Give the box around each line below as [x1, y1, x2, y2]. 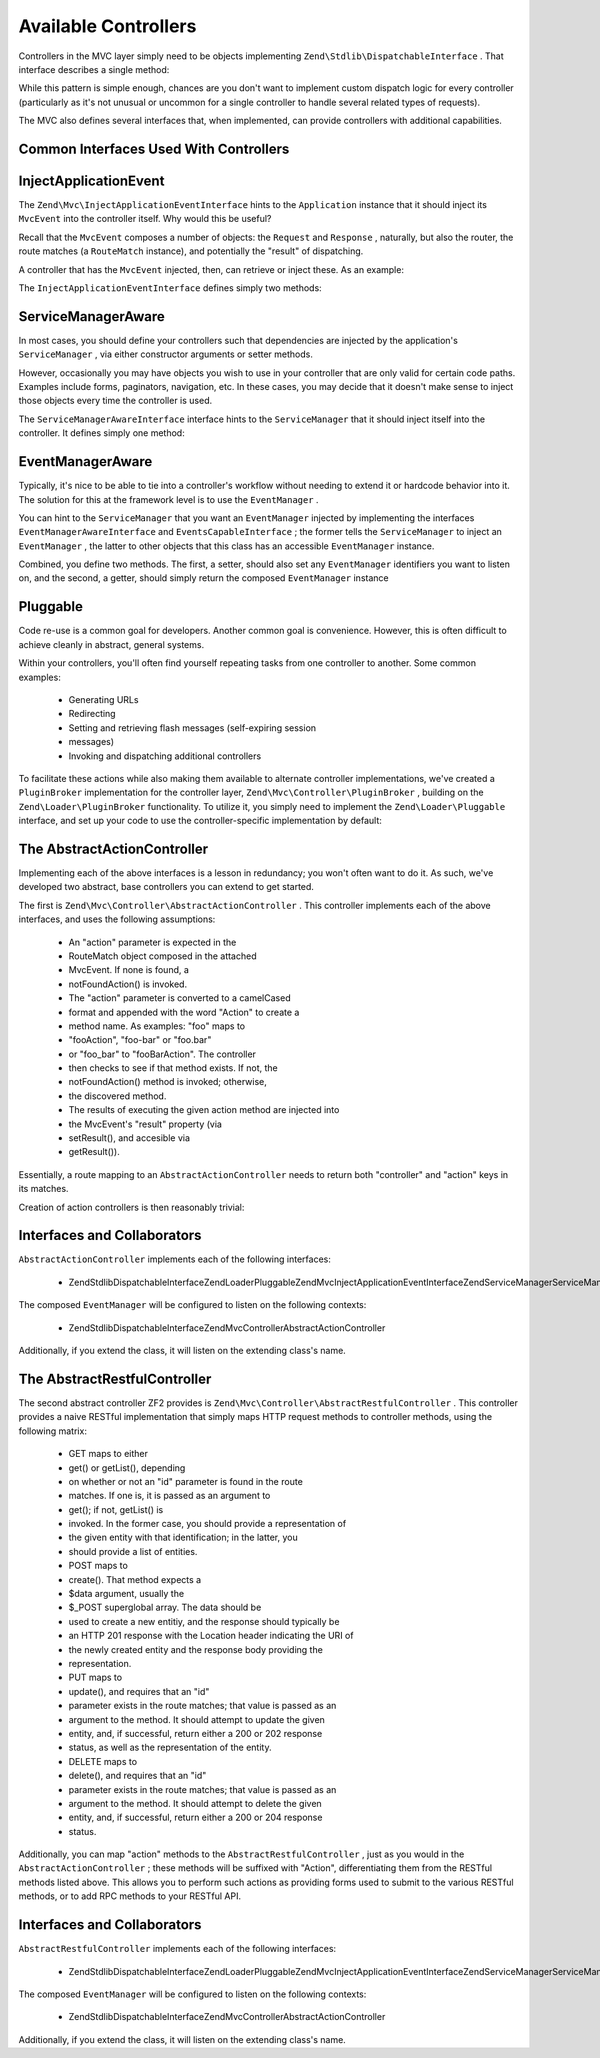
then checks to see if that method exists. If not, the [68, 1062, 279, 1074]
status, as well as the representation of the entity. [68, 1741, 272, 1754]
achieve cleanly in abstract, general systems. [18, 638, 205, 650]
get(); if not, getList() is [68, 1503, 164, 1515]
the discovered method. [68, 1090, 167, 1102]
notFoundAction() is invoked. [68, 978, 188, 990]
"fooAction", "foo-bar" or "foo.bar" [68, 1034, 212, 1046]
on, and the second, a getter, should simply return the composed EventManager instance [18, 572, 389, 584]
